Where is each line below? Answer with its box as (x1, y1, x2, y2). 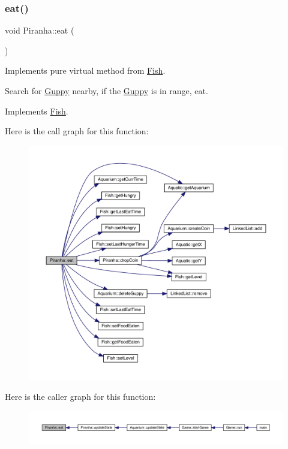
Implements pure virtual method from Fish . (5, 64, 166, 77)
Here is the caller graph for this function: (5, 390, 156, 403)
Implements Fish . (5, 104, 68, 117)
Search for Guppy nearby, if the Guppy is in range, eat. (5, 85, 208, 97)
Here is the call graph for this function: (5, 125, 149, 137)
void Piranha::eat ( (5, 24, 74, 37)
